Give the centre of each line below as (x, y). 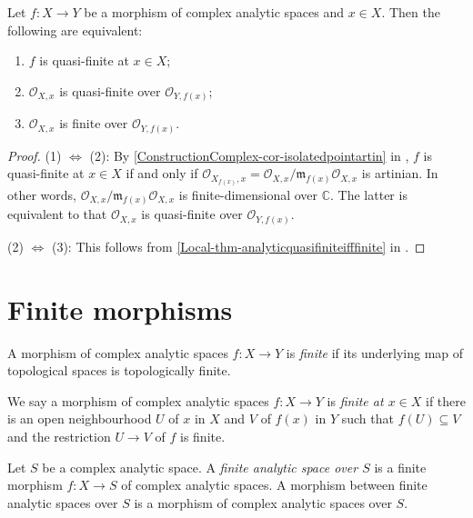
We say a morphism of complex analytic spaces (138, 400)
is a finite (400, 467)
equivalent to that (57, 214)
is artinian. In (400, 173)
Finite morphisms (120, 309)
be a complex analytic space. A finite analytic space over (200, 467)
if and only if (162, 173)
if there (446, 400)
